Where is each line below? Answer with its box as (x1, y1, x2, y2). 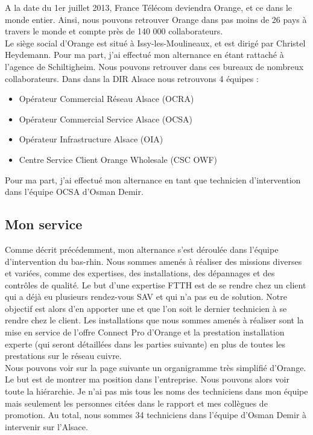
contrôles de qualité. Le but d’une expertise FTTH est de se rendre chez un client (5, 278, 306, 291)
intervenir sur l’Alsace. (5, 420, 88, 433)
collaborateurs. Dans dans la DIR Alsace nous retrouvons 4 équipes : (5, 72, 259, 84)
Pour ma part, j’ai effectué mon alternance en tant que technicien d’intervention (5, 173, 301, 186)
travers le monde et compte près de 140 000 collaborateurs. (5, 25, 223, 37)
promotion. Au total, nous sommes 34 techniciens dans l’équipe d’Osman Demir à (5, 408, 307, 421)
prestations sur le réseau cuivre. (5, 349, 122, 362)
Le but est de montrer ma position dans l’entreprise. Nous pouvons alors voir (5, 373, 289, 386)
